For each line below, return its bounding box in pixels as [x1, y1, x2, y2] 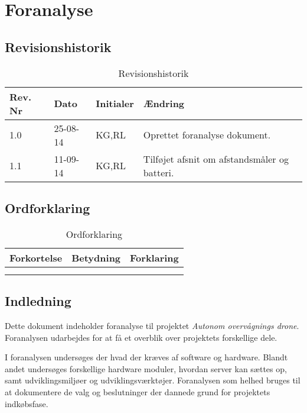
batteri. [143, 165, 174, 179]
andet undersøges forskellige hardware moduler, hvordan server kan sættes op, [5, 362, 287, 375]
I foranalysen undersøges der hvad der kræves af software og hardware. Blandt [5, 351, 288, 363]
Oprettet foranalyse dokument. [143, 128, 271, 142]
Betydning [71, 250, 121, 264]
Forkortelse [9, 250, 63, 264]
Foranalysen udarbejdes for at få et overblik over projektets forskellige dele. [5, 331, 277, 343]
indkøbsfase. [5, 397, 48, 409]
